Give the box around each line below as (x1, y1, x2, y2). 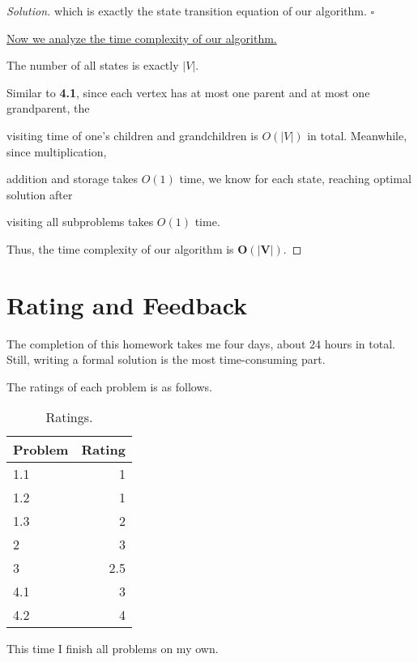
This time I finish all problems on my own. (6, 640, 219, 657)
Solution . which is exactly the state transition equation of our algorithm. (6, 2, 367, 19)
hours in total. (324, 335, 395, 352)
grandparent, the (6, 100, 90, 117)
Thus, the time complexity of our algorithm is (6, 240, 234, 257)
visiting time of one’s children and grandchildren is (6, 126, 258, 143)
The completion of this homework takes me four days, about (6, 335, 306, 352)
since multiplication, (6, 143, 107, 160)
